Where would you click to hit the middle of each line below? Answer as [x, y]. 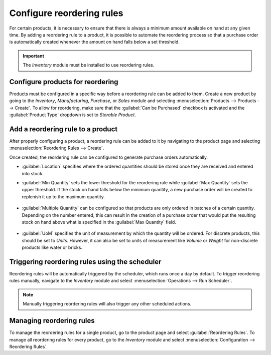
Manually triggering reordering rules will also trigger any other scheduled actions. [107, 304]
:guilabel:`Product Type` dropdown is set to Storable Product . [73, 115]
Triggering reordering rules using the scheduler [85, 262]
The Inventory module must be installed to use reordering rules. [89, 65]
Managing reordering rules [52, 321]
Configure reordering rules [66, 13]
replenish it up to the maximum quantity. [63, 197]
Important [34, 56]
